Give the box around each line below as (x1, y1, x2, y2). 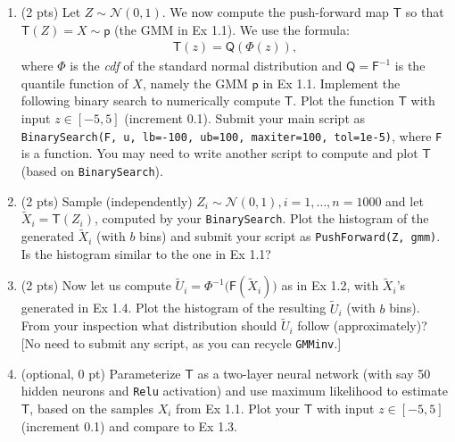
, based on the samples (29, 398, 153, 417)
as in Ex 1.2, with (281, 276, 379, 295)
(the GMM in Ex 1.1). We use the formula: (114, 20, 350, 38)
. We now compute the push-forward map (161, 3, 389, 21)
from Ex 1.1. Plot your (176, 398, 301, 417)
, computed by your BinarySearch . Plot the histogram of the (94, 209, 429, 228)
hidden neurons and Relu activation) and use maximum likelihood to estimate (21, 381, 448, 400)
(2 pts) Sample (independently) (21, 191, 193, 210)
